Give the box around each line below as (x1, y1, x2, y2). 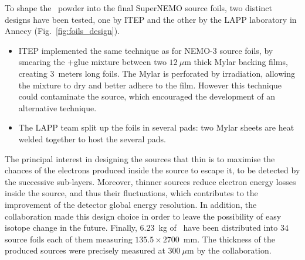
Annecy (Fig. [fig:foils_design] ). (5, 25, 120, 37)
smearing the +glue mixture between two (18, 56, 167, 68)
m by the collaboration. (187, 244, 272, 256)
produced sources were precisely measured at (5, 244, 165, 256)
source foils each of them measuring (5, 232, 133, 245)
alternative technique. (18, 101, 97, 114)
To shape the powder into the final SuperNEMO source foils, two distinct (5, 2, 273, 13)
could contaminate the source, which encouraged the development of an (18, 90, 276, 102)
